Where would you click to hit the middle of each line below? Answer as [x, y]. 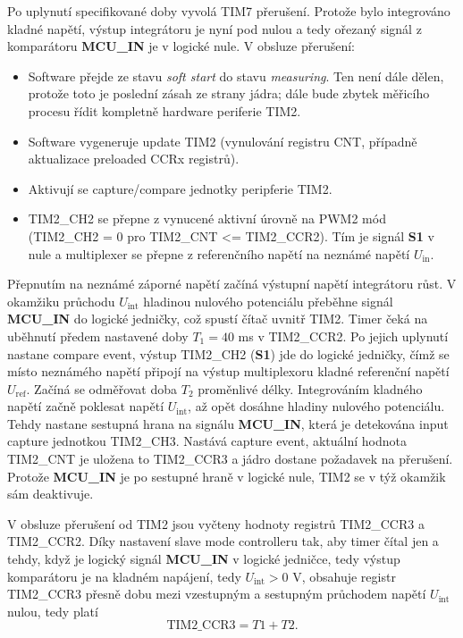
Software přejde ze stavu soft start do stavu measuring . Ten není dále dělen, [236, 76]
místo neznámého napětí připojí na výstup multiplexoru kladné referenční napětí [228, 371]
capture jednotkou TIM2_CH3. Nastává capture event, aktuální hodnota [207, 441]
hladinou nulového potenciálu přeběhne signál [268, 301]
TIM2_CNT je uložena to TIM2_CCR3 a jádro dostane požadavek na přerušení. [230, 459]
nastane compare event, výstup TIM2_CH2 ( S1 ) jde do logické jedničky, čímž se [228, 353]
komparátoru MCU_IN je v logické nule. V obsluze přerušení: [181, 46]
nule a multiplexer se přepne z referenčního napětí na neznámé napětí [219, 253]
